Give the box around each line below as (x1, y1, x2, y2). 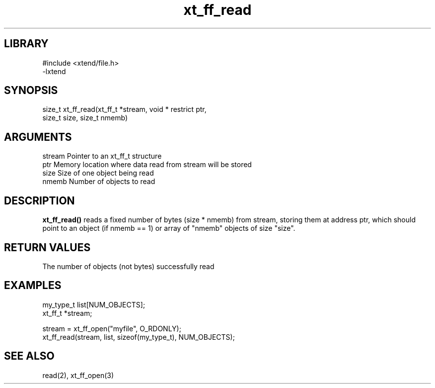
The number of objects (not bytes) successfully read (42, 262, 215, 271)
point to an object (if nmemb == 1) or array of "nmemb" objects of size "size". (42, 224, 295, 233)
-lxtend (42, 67, 66, 76)
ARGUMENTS (4, 130, 72, 143)
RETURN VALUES (4, 241, 91, 254)
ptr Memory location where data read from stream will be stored (42, 160, 252, 169)
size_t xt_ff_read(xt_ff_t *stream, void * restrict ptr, (42, 105, 207, 114)
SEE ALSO (4, 350, 55, 363)
